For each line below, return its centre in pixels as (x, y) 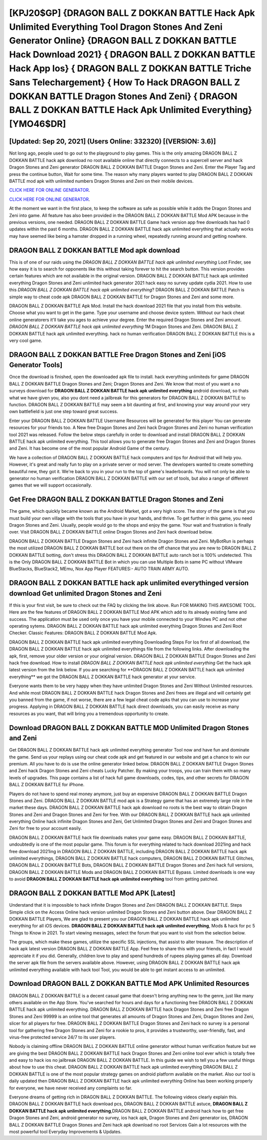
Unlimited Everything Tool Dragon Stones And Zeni (116, 27)
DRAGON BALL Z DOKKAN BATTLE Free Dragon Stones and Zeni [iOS (117, 354)
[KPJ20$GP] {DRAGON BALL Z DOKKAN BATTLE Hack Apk (132, 13)
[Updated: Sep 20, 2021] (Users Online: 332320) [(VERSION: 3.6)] (112, 141)
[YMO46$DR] (38, 124)
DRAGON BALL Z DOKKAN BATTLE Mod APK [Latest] (92, 894)
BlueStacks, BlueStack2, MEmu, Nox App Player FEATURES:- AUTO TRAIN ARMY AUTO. (99, 569)
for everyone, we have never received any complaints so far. (71, 1088)
